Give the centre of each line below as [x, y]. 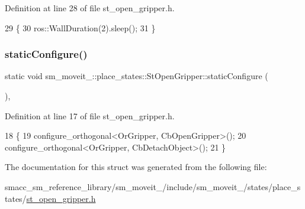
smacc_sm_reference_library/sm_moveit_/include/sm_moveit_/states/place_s [153, 186]
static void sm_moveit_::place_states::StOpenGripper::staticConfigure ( [137, 76]
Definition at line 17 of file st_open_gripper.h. [90, 115]
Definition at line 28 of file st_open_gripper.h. [90, 8]
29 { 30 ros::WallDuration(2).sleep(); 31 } [80, 27]
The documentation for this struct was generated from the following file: [136, 167]
